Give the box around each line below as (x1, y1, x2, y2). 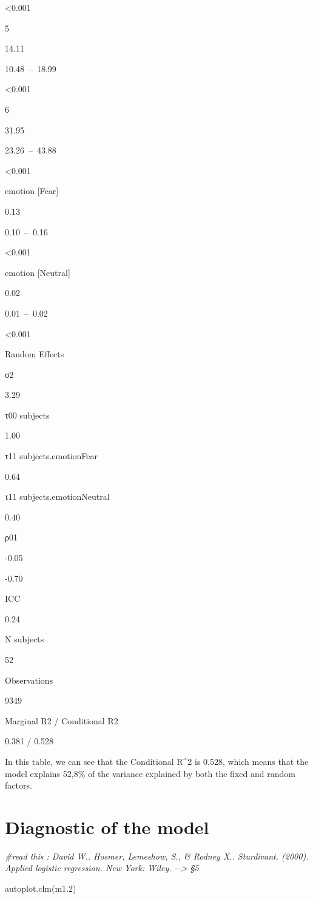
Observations (5, 673, 53, 686)
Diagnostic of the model (5, 814, 209, 839)
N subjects (5, 633, 44, 645)
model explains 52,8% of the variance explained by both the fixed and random (5, 767, 295, 779)
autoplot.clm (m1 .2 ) (5, 882, 76, 895)
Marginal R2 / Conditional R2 (5, 714, 118, 727)
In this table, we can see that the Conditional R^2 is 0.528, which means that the (5, 755, 309, 767)
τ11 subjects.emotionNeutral (5, 490, 110, 503)
